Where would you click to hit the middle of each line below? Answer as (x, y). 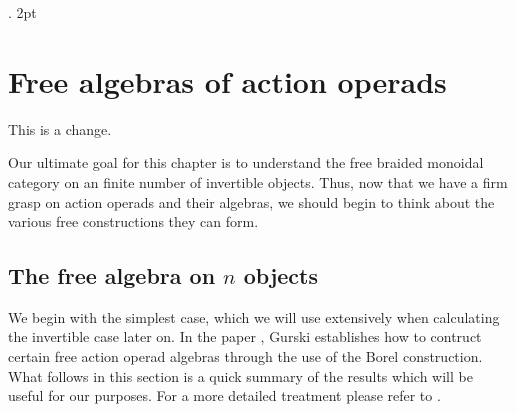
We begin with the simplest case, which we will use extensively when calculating (254, 316)
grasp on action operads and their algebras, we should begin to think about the (251, 201)
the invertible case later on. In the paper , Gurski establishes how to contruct (245, 336)
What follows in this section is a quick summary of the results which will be (240, 375)
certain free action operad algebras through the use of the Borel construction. (245, 356)
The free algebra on (112, 275)
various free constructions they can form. (133, 221)
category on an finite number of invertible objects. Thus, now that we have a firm (258, 181)
